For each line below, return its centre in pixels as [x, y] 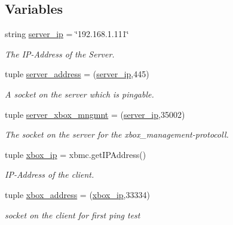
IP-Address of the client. [50, 174]
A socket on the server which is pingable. [79, 94]
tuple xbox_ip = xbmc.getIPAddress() [76, 154]
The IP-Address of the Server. [60, 54]
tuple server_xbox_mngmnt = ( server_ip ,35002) [95, 114]
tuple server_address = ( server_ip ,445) [77, 74]
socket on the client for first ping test [73, 215]
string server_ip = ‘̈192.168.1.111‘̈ [67, 34]
